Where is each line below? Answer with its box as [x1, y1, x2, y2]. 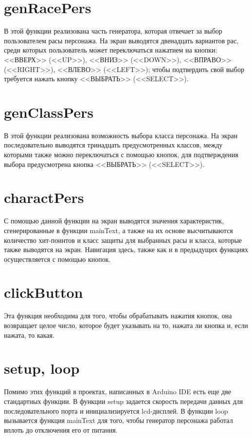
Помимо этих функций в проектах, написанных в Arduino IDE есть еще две [4, 386, 231, 397]
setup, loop [4, 358, 80, 378]
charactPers [4, 187, 84, 207]
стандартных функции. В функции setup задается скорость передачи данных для [4, 396, 243, 406]
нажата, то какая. [4, 329, 54, 340]
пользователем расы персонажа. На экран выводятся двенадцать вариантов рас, [4, 35, 239, 45]
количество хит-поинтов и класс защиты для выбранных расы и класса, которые [4, 235, 242, 245]
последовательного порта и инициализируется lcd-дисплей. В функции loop [4, 405, 228, 416]
